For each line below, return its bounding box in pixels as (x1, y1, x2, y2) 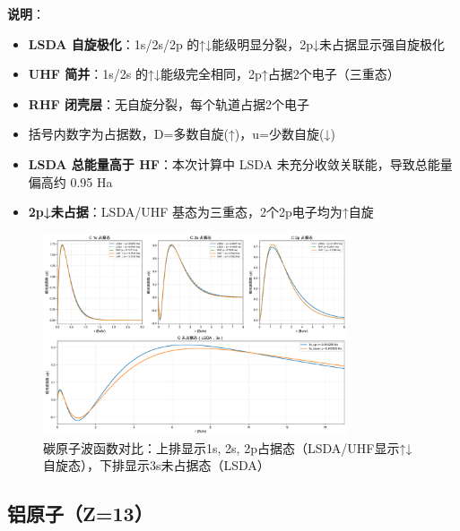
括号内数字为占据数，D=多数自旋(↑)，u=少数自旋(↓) (28, 124, 335, 143)
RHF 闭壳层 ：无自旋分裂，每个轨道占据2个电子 (28, 94, 309, 113)
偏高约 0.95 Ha (28, 172, 113, 191)
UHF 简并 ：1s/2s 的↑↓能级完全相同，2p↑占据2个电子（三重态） (28, 64, 400, 83)
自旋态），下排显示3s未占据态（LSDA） (43, 456, 270, 475)
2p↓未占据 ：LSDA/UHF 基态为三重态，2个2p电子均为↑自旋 (28, 202, 374, 221)
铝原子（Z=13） (7, 500, 153, 527)
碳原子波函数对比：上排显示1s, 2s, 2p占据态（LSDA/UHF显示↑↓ (43, 438, 412, 457)
